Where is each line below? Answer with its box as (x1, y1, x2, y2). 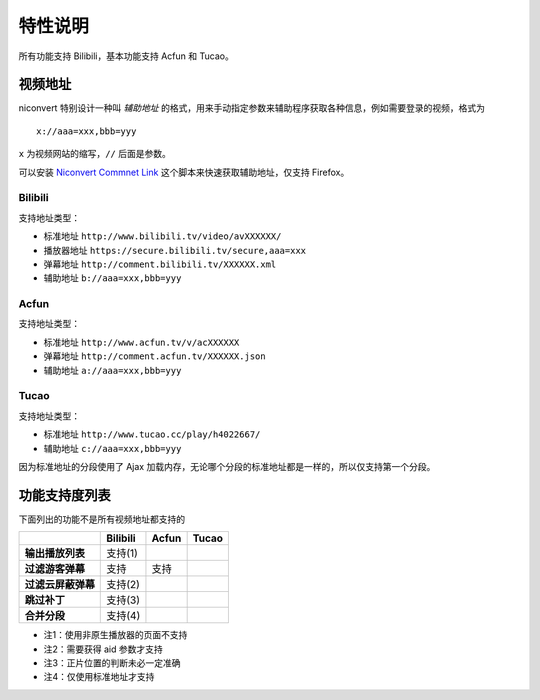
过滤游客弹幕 (24, 562, 85, 576)
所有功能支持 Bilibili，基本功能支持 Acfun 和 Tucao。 (18, 50, 234, 62)
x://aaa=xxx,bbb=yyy (36, 125, 137, 137)
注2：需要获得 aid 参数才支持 (43, 643, 164, 655)
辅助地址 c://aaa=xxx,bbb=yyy (43, 442, 182, 454)
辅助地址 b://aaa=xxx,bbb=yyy (43, 272, 182, 284)
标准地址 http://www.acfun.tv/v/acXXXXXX (43, 336, 240, 348)
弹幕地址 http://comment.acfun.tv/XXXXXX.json (43, 350, 266, 362)
